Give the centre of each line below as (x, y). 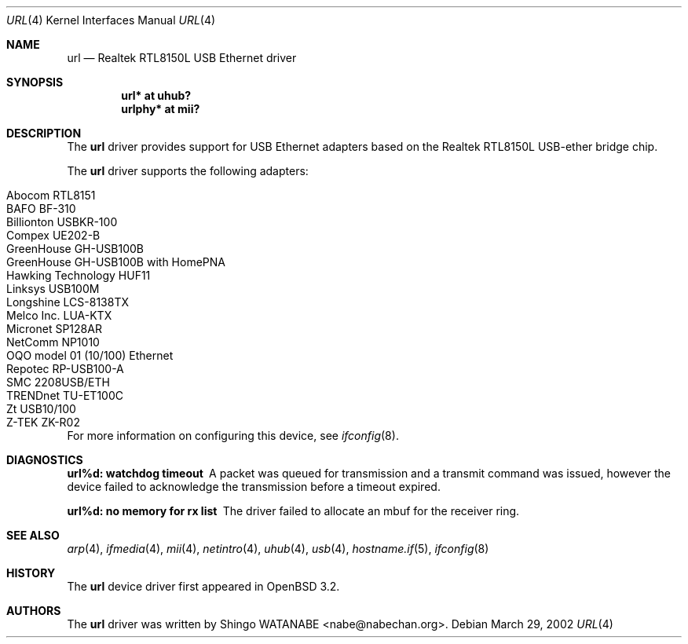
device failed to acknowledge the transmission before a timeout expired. (254, 487)
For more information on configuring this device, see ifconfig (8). (233, 435)
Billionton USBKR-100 (62, 222)
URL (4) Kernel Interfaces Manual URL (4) (111, 20)
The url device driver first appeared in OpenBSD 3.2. (203, 586)
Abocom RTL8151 (51, 195)
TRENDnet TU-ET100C (65, 395)
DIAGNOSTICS (45, 460)
